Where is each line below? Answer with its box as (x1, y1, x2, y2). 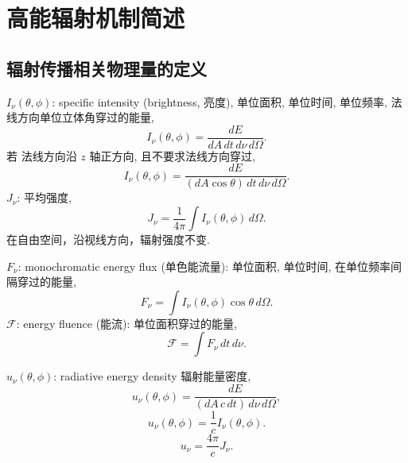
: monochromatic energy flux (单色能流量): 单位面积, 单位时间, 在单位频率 (17, 257, 391, 274)
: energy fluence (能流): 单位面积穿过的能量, (16, 314, 237, 331)
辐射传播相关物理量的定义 (6, 56, 207, 80)
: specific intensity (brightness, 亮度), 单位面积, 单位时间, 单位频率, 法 (52, 93, 402, 110)
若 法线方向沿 (6, 147, 77, 164)
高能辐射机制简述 (6, 2, 185, 34)
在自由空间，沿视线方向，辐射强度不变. (6, 231, 210, 248)
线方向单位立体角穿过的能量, (6, 109, 154, 125)
